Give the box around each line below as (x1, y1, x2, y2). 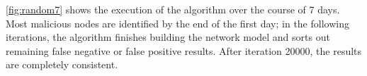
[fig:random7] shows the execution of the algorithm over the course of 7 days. (6, 2, 340, 16)
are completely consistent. (6, 57, 118, 72)
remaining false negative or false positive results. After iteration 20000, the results (6, 43, 362, 58)
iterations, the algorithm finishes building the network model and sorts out (6, 30, 330, 44)
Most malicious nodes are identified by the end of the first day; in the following (6, 15, 349, 30)
